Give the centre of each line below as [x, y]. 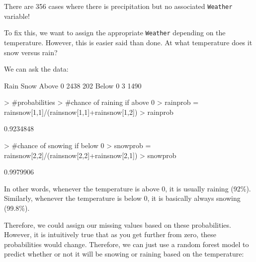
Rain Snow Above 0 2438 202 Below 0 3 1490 [73, 85]
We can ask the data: [36, 69]
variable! [17, 16]
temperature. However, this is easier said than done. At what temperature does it [128, 42]
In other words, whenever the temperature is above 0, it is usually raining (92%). [128, 188]
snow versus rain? [31, 52]
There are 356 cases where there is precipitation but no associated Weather [118, 6]
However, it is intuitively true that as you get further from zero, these [110, 234]
